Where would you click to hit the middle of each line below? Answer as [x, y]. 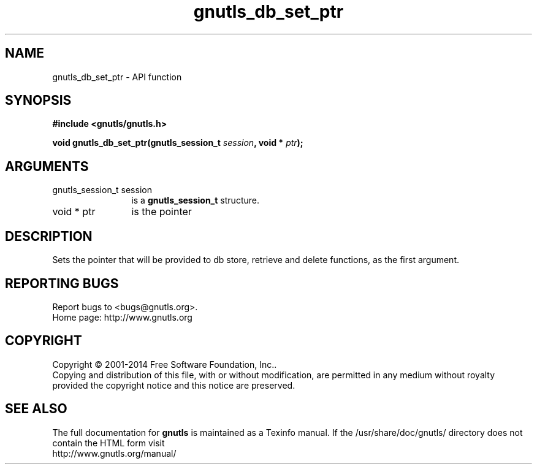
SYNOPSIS [38, 101]
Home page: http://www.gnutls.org [122, 317]
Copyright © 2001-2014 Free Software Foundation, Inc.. [165, 364]
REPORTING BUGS [62, 283]
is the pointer [162, 212]
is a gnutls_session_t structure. [195, 200]
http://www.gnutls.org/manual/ [114, 453]
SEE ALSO [36, 409]
